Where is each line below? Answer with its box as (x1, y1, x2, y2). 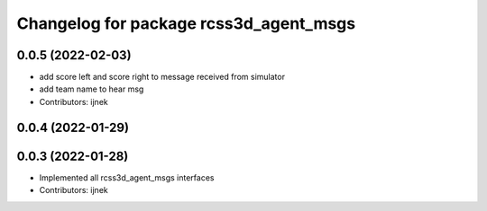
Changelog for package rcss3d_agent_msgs (16, 13, 356, 33)
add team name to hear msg (39, 84, 144, 94)
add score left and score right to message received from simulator (39, 72, 286, 83)
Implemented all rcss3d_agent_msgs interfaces (39, 171, 215, 183)
